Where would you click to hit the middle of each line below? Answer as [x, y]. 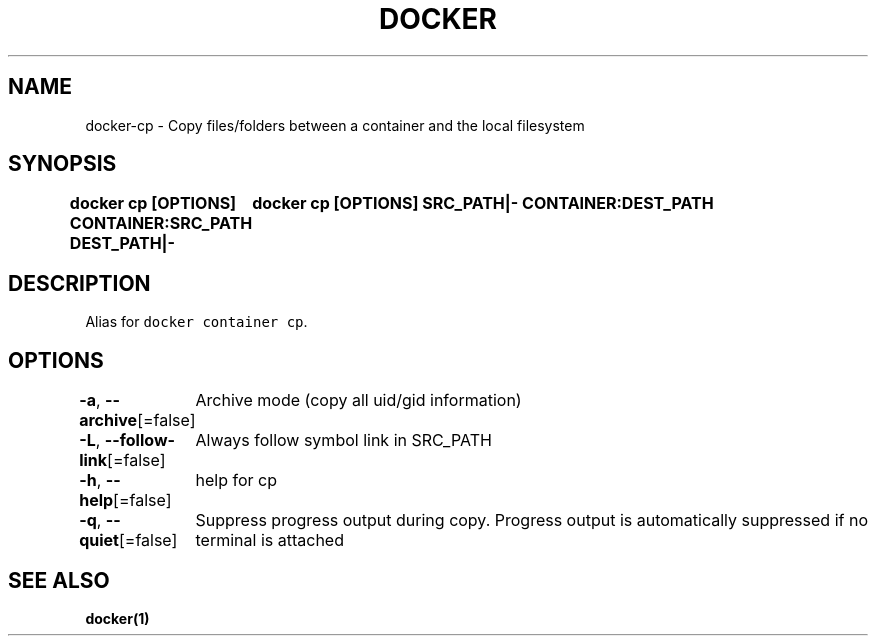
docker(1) [117, 618]
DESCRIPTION [79, 283]
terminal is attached [269, 540]
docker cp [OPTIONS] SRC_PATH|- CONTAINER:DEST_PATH [483, 203]
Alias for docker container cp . [196, 322]
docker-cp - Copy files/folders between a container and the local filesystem [335, 125]
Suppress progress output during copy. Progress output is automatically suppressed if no [531, 520]
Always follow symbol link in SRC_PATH [343, 440]
